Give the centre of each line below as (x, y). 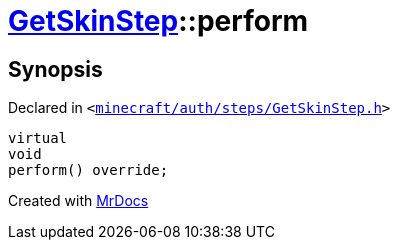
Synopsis (55, 69)
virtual (38, 138)
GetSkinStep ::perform (158, 21)
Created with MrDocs (78, 201)
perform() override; (88, 170)
